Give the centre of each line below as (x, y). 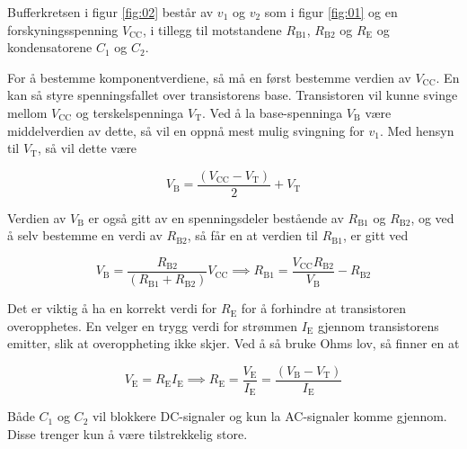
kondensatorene (50, 47)
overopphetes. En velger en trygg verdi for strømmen (152, 325)
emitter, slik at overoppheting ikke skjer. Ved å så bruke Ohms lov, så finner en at (233, 343)
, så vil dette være (87, 148)
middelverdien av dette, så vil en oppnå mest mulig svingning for (186, 130)
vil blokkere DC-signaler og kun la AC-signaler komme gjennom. (269, 416)
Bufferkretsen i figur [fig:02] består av (110, 12)
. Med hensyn (417, 130)
